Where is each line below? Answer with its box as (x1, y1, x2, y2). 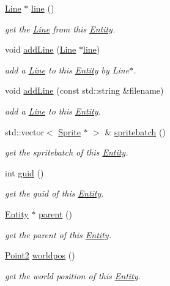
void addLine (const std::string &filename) (5, 84, 164, 97)
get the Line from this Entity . (5, 22, 116, 35)
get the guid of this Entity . (5, 187, 104, 200)
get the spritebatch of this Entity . (5, 146, 128, 159)
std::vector (5, 125, 44, 138)
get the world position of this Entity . (5, 269, 141, 282)
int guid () (5, 166, 44, 179)
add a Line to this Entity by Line (5, 63, 130, 76)
